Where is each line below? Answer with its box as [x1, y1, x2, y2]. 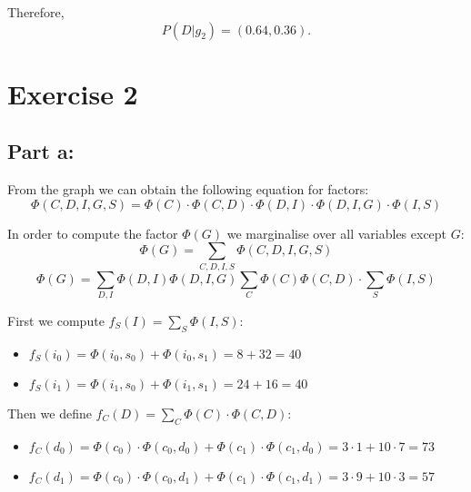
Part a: [7, 137, 75, 165]
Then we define [7, 403, 92, 422]
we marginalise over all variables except [226, 223, 447, 242]
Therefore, [7, 3, 65, 21]
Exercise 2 [7, 74, 138, 112]
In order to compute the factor [7, 223, 178, 242]
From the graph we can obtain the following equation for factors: [7, 180, 369, 199]
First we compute [7, 311, 105, 330]
